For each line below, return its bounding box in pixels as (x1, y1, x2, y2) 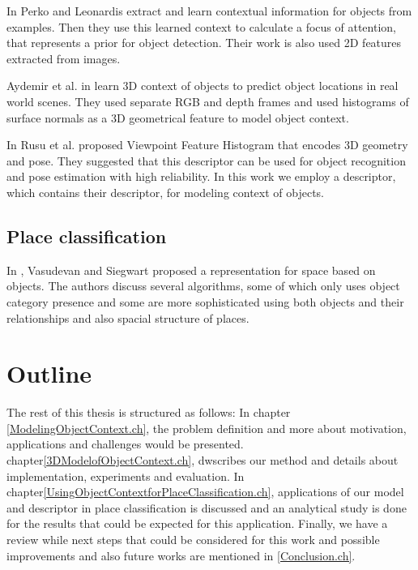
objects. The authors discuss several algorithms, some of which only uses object (6, 277, 400, 294)
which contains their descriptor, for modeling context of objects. (6, 183, 325, 200)
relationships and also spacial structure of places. (6, 309, 250, 326)
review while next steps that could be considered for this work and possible (6, 530, 380, 547)
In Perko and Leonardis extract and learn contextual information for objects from (6, 2, 412, 19)
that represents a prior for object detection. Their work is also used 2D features (6, 34, 402, 51)
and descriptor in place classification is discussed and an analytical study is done (6, 499, 407, 516)
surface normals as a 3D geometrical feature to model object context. (6, 109, 349, 126)
